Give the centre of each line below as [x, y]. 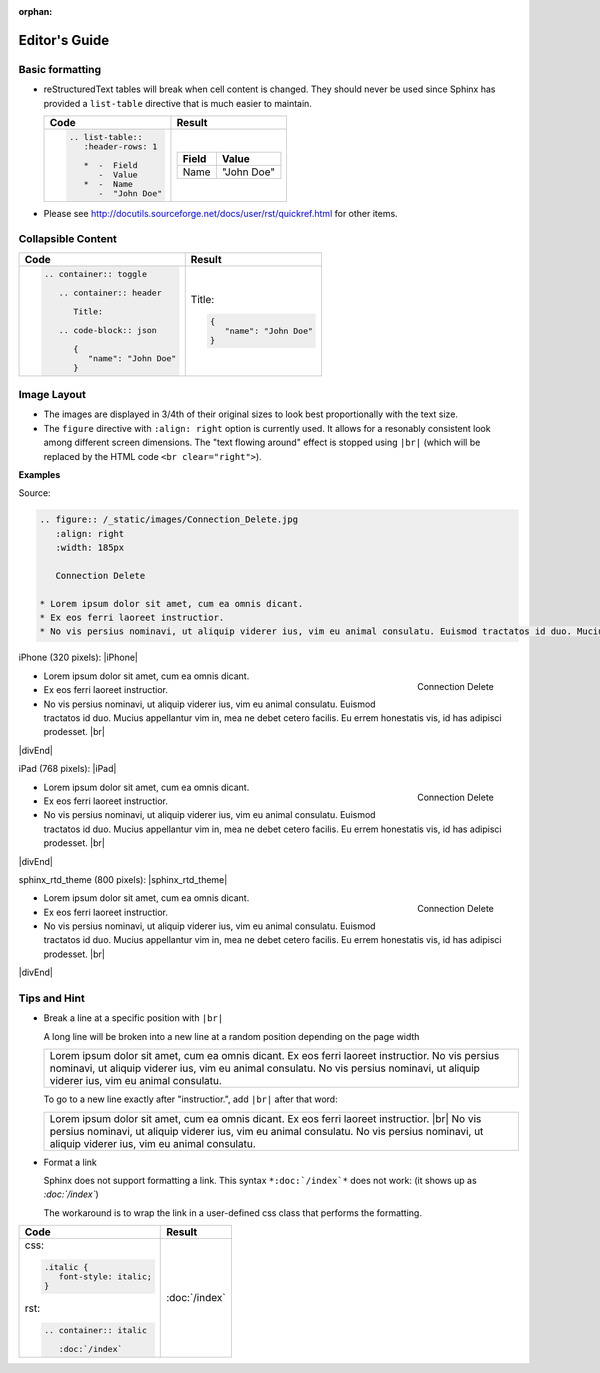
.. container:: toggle [95, 273]
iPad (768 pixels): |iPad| [67, 769]
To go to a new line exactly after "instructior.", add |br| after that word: [191, 1099]
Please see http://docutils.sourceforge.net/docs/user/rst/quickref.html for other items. [221, 213]
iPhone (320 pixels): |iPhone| [78, 657]
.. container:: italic [95, 1330]
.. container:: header [110, 292]
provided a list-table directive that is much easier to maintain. [177, 103]
